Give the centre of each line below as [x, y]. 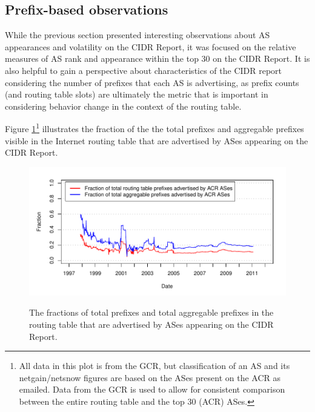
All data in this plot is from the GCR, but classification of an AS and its [154, 366]
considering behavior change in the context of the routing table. [123, 106]
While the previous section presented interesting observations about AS [138, 35]
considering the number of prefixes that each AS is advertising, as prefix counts [152, 82]
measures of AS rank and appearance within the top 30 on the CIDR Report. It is [157, 58]
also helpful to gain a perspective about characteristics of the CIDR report [144, 70]
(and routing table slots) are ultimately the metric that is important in [137, 94]
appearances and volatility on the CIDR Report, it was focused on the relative [151, 46]
